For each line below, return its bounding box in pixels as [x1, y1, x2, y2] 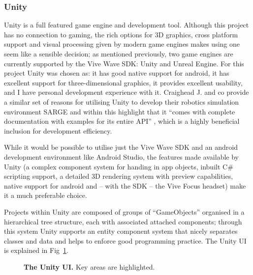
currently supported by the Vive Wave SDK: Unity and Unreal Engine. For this [4, 58, 244, 68]
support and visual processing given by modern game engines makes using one [4, 39, 240, 49]
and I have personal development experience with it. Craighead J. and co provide [4, 87, 249, 97]
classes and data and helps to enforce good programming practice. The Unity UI [4, 235, 247, 246]
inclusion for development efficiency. [4, 125, 112, 136]
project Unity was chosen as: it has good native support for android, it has [4, 68, 229, 78]
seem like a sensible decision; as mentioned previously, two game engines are [4, 49, 233, 58]
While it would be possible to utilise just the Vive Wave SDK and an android [4, 142, 238, 152]
